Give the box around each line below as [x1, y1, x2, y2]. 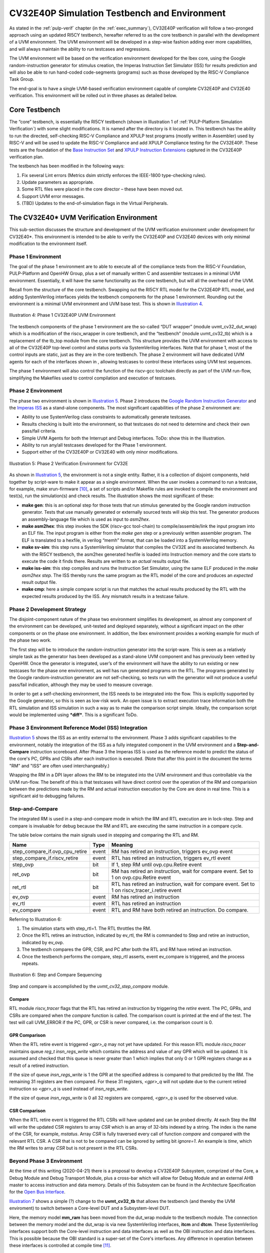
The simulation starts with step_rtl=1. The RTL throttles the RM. [21, 925, 151, 932]
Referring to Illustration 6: [9, 916, 62, 922]
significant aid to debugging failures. [9, 793, 85, 799]
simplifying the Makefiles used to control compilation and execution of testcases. [9, 375, 176, 381]
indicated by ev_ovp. [21, 939, 64, 945]
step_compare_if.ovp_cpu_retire [12, 848, 87, 855]
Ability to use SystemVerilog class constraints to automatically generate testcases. [21, 414, 192, 420]
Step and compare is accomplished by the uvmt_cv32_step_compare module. [9, 983, 169, 989]
